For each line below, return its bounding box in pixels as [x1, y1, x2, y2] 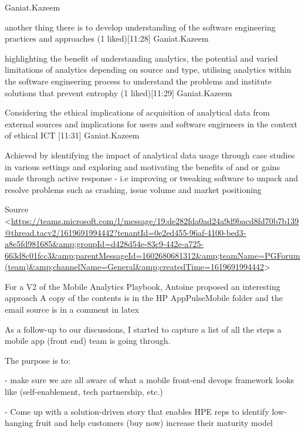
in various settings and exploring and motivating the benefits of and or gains [5, 160, 280, 172]
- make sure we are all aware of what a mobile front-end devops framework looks [5, 374, 294, 386]
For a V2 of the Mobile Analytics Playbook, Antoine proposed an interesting [5, 280, 280, 292]
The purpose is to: [5, 354, 70, 366]
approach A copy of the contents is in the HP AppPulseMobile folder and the [5, 292, 283, 304]
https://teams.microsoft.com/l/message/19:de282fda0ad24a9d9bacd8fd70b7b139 [11, 214, 299, 226]
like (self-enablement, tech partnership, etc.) [5, 385, 163, 398]
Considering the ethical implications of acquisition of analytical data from [5, 106, 270, 119]
